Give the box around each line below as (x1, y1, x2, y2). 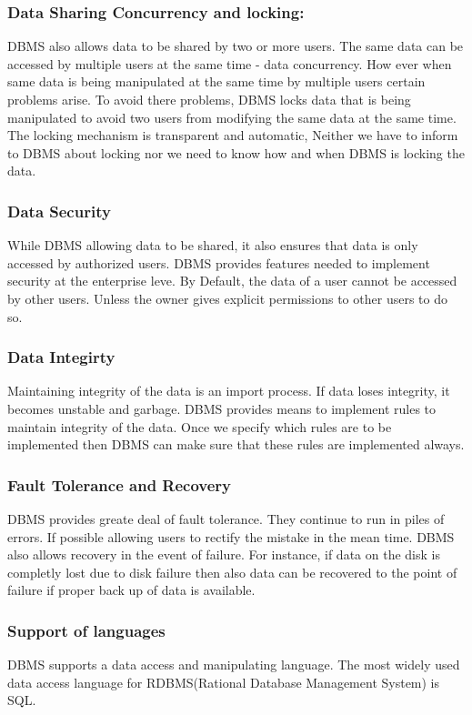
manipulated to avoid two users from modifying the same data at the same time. (7, 107, 457, 126)
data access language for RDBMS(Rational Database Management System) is (7, 672, 440, 691)
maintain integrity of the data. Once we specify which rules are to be (7, 417, 392, 436)
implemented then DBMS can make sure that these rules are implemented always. (7, 435, 465, 454)
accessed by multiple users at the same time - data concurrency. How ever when (7, 54, 452, 73)
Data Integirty (7, 346, 115, 368)
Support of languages (7, 619, 166, 641)
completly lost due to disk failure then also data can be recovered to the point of (7, 562, 457, 581)
